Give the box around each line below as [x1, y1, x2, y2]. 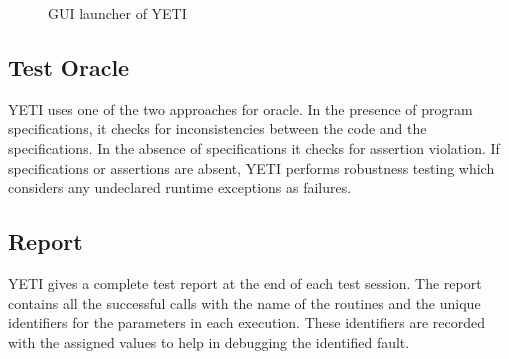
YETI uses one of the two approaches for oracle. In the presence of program [8, 98, 473, 119]
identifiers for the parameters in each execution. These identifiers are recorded [8, 312, 485, 333]
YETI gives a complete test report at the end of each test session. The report [8, 272, 482, 293]
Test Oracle [8, 51, 130, 82]
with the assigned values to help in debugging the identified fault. [8, 331, 410, 352]
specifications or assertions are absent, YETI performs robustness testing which [8, 157, 495, 178]
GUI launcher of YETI [48, 3, 187, 23]
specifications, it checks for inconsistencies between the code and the [8, 118, 427, 139]
